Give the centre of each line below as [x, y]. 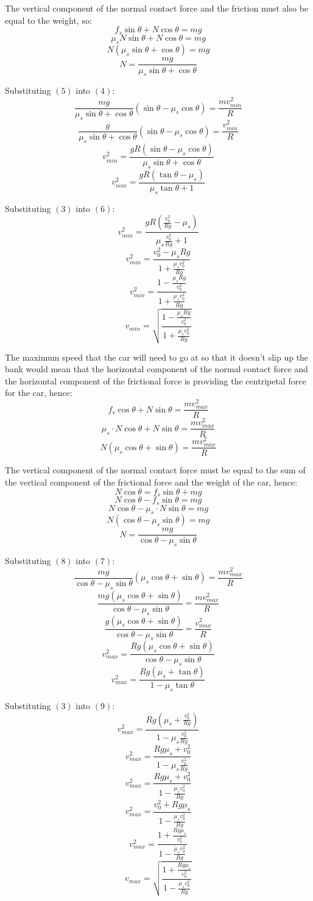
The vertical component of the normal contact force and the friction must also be [157, 8]
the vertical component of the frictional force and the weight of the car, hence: [151, 482]
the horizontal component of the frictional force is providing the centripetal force [156, 380]
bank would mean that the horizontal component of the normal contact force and [156, 369]
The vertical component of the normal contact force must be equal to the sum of [155, 470]
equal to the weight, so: [48, 20]
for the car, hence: [39, 393]
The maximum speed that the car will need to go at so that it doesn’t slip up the [157, 357]
